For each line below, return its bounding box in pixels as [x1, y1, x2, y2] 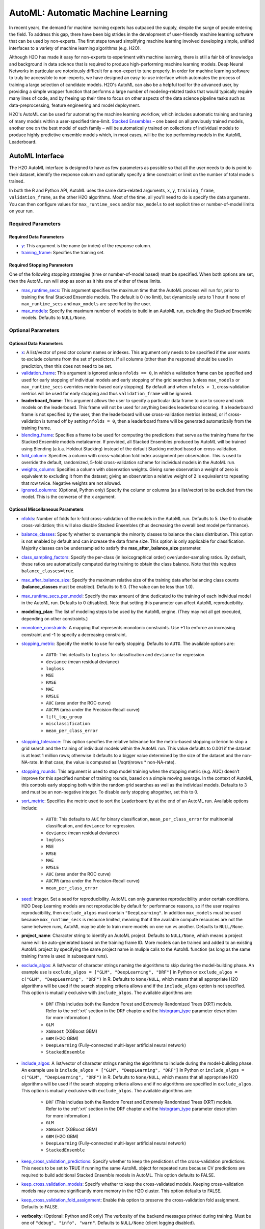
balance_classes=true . [21, 568, 75, 574]
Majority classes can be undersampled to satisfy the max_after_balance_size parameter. [21, 545, 202, 551]
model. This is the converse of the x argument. [21, 494, 116, 500]
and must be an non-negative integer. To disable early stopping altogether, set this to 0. [21, 789, 199, 795]
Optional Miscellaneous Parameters [9, 506, 84, 512]
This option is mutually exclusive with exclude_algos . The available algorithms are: [21, 1088, 192, 1094]
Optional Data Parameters [9, 340, 63, 346]
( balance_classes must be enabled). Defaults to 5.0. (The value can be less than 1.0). [21, 584, 194, 590]
